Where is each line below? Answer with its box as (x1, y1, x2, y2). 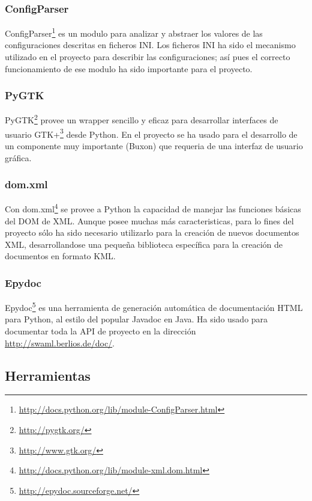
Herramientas (5, 366, 91, 384)
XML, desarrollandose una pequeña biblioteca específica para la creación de (5, 238, 283, 250)
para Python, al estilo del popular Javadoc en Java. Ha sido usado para (5, 313, 268, 325)
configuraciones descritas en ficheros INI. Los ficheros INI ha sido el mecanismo (5, 38, 296, 51)
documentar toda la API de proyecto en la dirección (5, 325, 196, 337)
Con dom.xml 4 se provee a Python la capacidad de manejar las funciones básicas (5, 201, 301, 215)
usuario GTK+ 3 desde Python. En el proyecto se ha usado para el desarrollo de (5, 126, 298, 140)
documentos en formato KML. (5, 250, 116, 262)
